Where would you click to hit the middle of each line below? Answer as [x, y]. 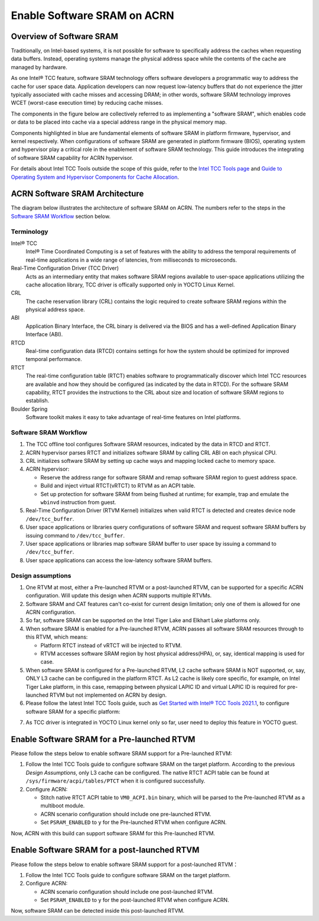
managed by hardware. [39, 67]
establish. [38, 401]
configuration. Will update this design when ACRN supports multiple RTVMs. [119, 595]
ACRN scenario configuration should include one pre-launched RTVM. [126, 814]
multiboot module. [63, 806]
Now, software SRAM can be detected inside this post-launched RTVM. [98, 911]
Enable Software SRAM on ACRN [92, 15]
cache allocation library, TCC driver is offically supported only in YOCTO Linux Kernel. [130, 285]
